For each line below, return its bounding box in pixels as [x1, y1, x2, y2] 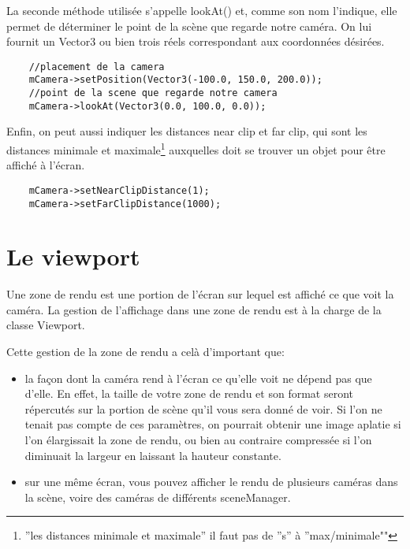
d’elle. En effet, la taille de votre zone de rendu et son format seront [24, 385, 353, 402]
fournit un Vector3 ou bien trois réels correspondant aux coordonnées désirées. [6, 33, 385, 50]
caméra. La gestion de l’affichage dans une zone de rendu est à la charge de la [6, 301, 382, 317]
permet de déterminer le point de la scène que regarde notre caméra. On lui [6, 17, 372, 34]
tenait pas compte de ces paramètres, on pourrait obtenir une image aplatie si [24, 416, 401, 432]
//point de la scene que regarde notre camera [28, 87, 278, 99]
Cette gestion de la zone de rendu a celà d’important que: [6, 343, 285, 360]
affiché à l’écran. [6, 157, 85, 173]
